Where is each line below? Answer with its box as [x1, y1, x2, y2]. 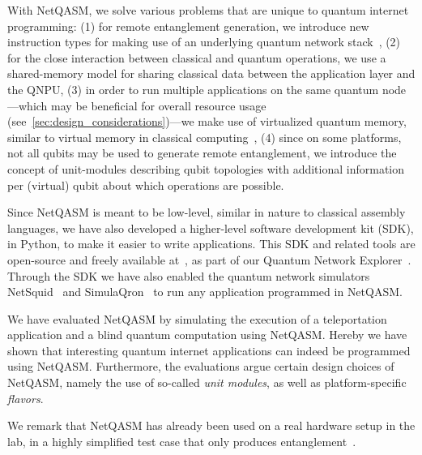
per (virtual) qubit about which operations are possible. [7, 176, 284, 193]
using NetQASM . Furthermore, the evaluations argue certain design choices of [7, 358, 394, 375]
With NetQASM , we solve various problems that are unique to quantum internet [7, 2, 409, 18]
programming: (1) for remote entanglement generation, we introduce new [7, 17, 369, 34]
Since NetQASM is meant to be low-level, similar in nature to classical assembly [7, 204, 406, 221]
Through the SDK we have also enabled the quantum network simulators [7, 267, 370, 284]
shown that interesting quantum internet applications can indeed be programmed [7, 341, 411, 358]
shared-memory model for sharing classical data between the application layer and [7, 65, 416, 82]
